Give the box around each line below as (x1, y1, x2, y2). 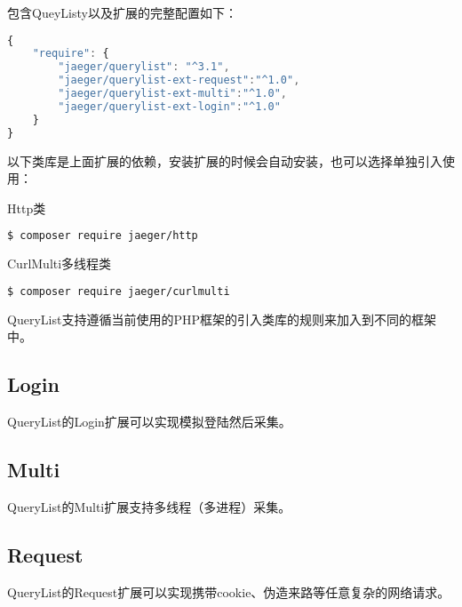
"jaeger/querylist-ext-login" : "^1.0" (58, 100, 281, 113)
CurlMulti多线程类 (7, 254, 112, 273)
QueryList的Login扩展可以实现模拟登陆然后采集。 (7, 412, 291, 431)
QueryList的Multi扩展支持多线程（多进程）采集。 (7, 497, 291, 515)
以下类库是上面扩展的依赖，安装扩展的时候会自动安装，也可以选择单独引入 (7, 151, 442, 170)
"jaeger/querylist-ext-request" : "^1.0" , (58, 74, 300, 87)
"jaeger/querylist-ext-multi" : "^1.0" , (58, 87, 288, 100)
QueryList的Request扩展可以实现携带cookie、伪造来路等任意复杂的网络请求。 (7, 582, 450, 601)
